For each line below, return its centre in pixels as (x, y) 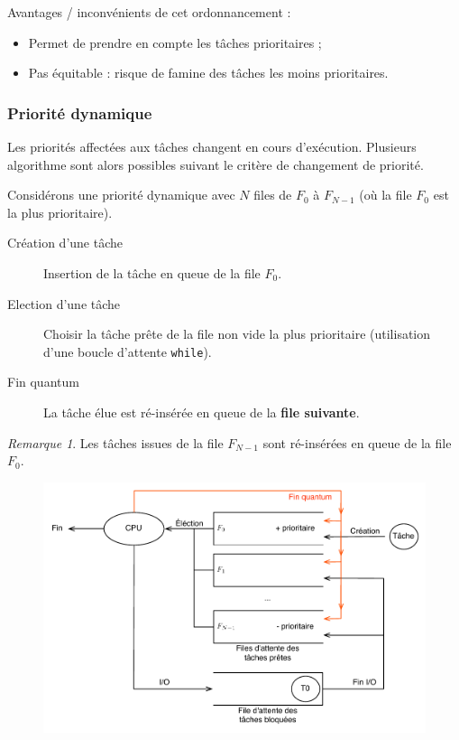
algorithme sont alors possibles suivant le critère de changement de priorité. (216, 164)
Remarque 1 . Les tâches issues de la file (115, 442)
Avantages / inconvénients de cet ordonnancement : (149, 12)
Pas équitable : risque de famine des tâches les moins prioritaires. (208, 73)
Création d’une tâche (65, 243)
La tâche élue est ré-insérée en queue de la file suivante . (202, 412)
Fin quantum (43, 382)
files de (273, 195)
